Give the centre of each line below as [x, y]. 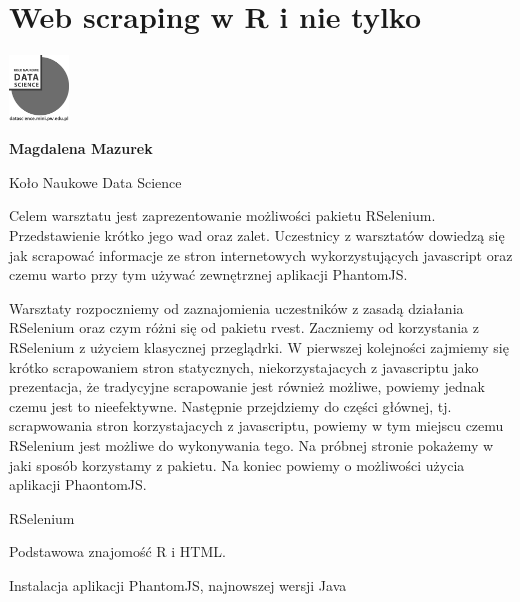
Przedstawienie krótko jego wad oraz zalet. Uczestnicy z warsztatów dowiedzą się [257, 235]
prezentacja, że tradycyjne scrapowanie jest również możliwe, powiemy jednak [247, 386]
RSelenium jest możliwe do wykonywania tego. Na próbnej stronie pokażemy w [251, 444]
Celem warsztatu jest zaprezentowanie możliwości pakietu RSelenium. [222, 215]
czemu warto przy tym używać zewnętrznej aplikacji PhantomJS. [208, 274]
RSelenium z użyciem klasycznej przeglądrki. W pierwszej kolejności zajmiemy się [259, 346]
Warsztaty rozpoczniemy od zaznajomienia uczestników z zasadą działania [236, 307]
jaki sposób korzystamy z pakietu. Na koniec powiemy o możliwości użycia [237, 464]
